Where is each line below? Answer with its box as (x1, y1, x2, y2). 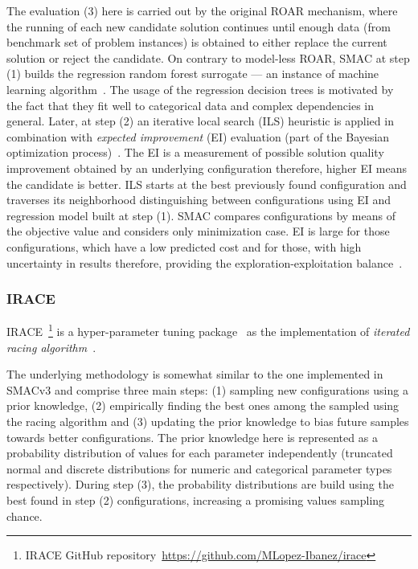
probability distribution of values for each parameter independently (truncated (6, 444, 393, 461)
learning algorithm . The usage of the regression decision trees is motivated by (6, 80, 394, 97)
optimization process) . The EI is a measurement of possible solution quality (6, 144, 384, 161)
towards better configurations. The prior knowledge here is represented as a (6, 428, 378, 445)
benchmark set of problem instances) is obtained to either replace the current (6, 34, 387, 51)
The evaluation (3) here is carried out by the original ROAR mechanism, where (6, 2, 398, 18)
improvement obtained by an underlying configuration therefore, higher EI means (6, 159, 407, 176)
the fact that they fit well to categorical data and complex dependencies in (6, 96, 375, 113)
